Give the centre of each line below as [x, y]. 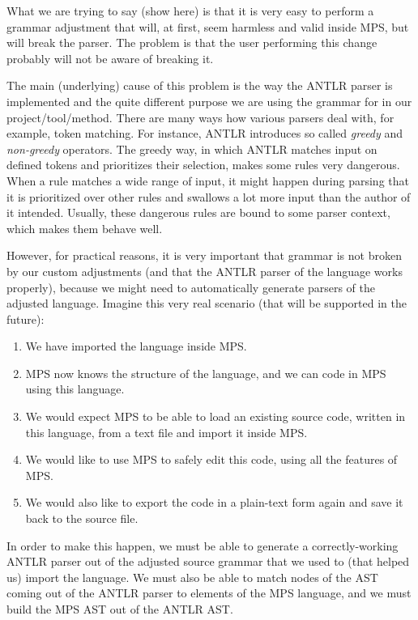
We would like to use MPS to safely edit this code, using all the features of [211, 459]
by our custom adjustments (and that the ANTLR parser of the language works [205, 271]
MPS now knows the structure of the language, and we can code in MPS [206, 373]
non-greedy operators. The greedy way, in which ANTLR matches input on [192, 149]
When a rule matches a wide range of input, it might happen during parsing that [208, 180]
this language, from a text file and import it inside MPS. [166, 432]
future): [26, 318]
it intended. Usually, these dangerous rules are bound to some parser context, [198, 212]
